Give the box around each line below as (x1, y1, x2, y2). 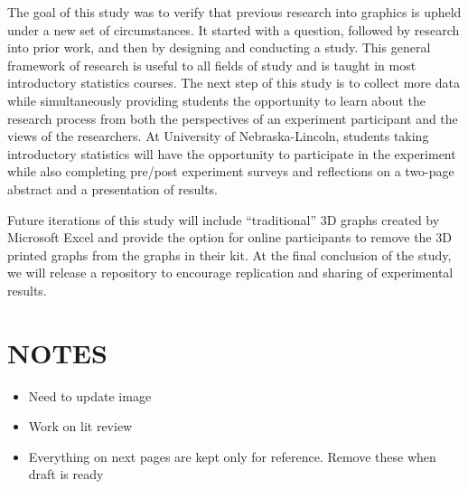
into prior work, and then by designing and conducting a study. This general (7, 38, 431, 57)
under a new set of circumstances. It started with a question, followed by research (7, 20, 460, 39)
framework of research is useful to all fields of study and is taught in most (7, 55, 417, 74)
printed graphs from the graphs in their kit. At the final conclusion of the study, (7, 245, 452, 264)
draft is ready (28, 465, 104, 484)
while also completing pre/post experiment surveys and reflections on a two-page (7, 162, 454, 181)
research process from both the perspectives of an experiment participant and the (7, 108, 458, 127)
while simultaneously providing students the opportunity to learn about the (7, 90, 426, 109)
